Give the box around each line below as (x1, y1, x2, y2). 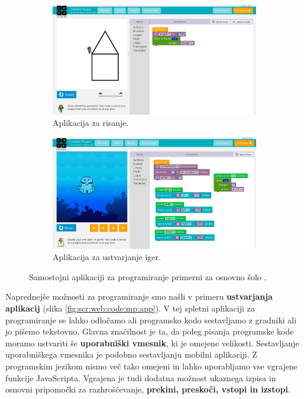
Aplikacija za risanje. (53, 116, 129, 129)
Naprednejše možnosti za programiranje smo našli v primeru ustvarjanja (5, 290, 273, 303)
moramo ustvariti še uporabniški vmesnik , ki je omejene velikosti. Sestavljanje (5, 336, 299, 349)
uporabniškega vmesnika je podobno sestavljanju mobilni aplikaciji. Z (5, 348, 257, 361)
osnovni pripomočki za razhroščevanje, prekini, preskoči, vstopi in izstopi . (5, 383, 290, 395)
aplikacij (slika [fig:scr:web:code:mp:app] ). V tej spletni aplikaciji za (5, 301, 255, 314)
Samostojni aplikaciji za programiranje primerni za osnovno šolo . (29, 270, 267, 283)
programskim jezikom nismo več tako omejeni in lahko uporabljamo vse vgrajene (5, 359, 297, 372)
